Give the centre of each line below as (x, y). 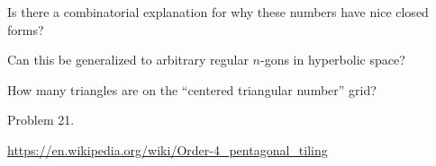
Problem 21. (41, 120)
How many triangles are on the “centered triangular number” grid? (192, 89)
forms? (26, 29)
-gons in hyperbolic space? (332, 60)
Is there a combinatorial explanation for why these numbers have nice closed (218, 12)
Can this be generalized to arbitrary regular (128, 60)
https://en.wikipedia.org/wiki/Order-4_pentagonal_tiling (168, 149)
